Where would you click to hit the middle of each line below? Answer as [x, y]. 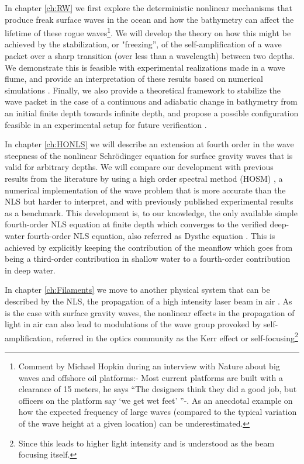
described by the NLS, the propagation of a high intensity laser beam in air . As [148, 301]
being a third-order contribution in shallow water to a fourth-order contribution [148, 259]
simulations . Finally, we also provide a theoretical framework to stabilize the [143, 90]
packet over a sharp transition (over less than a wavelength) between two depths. [150, 56]
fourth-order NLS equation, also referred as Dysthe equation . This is [151, 235]
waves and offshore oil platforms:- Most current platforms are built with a [151, 377]
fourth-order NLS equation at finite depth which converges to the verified [136, 224]
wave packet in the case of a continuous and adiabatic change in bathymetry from [151, 101]
